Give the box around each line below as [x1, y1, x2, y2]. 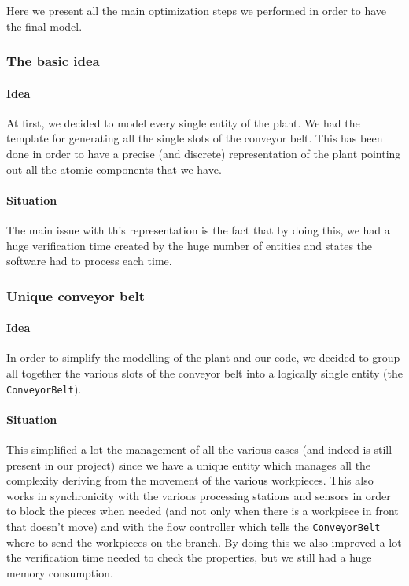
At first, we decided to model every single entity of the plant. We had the [6, 114, 360, 131]
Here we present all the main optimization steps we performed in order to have [6, 2, 387, 18]
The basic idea [6, 51, 100, 71]
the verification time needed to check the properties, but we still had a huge [6, 549, 372, 566]
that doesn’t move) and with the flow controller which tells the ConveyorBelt [6, 518, 381, 535]
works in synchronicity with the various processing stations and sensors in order [6, 487, 391, 503]
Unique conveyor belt [6, 286, 146, 305]
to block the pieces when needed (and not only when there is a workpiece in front [6, 503, 399, 519]
